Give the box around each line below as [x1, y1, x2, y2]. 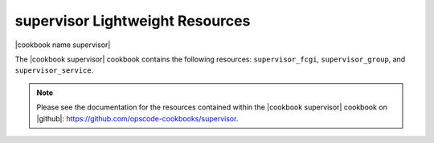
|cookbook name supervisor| [14, 40, 111, 50]
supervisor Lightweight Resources [14, 12, 251, 30]
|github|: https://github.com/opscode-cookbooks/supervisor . [36, 113, 239, 123]
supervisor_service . [14, 66, 94, 75]
